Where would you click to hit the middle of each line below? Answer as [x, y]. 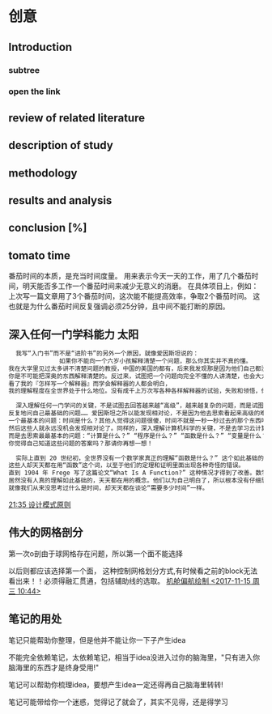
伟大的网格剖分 [46, 532]
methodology [43, 173]
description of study [61, 145]
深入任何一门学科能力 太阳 [74, 334]
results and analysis [60, 200]
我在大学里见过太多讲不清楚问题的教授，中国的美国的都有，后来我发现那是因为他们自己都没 [138, 368]
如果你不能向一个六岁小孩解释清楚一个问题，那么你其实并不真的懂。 [156, 361]
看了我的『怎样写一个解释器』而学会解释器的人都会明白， [90, 384]
